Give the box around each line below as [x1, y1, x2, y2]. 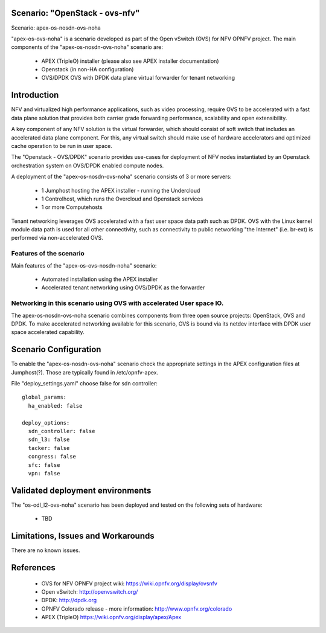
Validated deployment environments [11, 485, 152, 495]
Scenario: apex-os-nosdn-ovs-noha [11, 24, 101, 31]
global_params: [22, 394, 67, 401]
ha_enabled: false [28, 402, 83, 409]
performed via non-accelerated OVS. [11, 234, 103, 242]
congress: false [28, 453, 77, 460]
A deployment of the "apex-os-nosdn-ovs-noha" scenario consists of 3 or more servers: [11, 173, 232, 181]
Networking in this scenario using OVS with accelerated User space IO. [11, 299, 224, 307]
